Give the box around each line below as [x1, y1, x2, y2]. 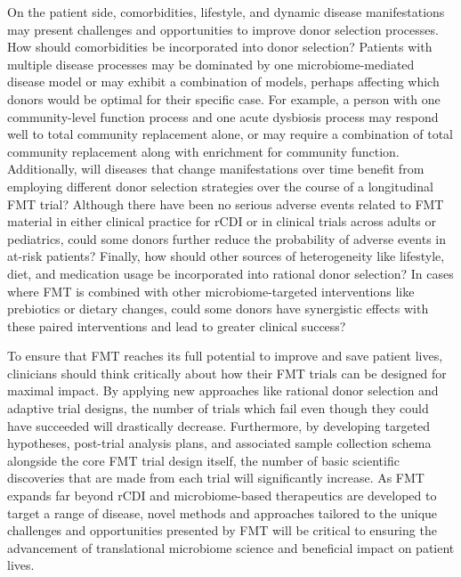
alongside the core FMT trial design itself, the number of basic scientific [7, 451, 400, 469]
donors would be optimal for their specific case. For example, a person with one [7, 89, 441, 108]
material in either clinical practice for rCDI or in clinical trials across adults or [7, 212, 436, 231]
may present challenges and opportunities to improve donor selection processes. [7, 20, 439, 38]
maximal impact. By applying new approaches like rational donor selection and [7, 381, 439, 400]
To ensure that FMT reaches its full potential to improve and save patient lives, [7, 346, 443, 365]
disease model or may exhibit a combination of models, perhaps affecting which [7, 72, 440, 91]
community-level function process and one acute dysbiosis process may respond [7, 107, 439, 126]
